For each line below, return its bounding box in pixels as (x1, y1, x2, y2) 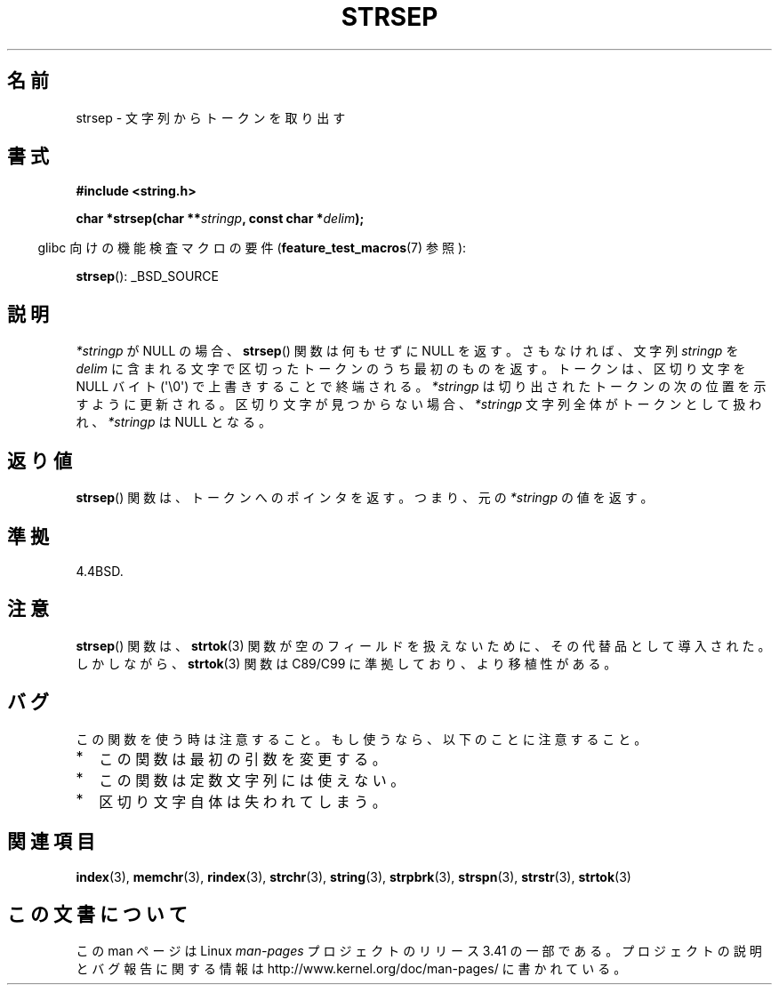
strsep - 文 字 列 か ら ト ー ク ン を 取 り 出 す (76, 109, 346, 125)
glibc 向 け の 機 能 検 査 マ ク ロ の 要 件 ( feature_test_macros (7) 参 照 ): (37, 240, 467, 256)
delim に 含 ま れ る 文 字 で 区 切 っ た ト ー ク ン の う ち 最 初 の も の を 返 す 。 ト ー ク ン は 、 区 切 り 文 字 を (76, 361, 746, 377)
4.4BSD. (76, 563, 124, 579)
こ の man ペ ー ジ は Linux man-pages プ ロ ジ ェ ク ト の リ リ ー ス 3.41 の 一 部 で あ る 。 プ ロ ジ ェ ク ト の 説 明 (76, 943, 762, 959)
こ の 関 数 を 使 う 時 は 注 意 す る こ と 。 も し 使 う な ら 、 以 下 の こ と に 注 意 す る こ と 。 (76, 731, 647, 747)
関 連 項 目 (7, 830, 95, 853)
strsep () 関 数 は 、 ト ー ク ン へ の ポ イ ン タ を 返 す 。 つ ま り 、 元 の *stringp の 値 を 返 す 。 (76, 490, 654, 506)
